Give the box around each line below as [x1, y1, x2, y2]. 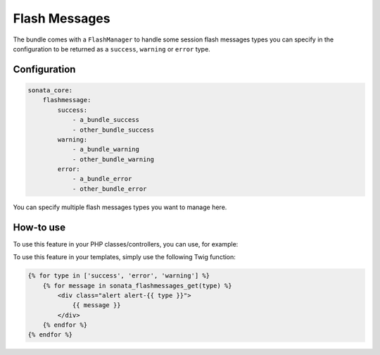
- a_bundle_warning [72, 145, 140, 154]
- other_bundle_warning [72, 155, 155, 163]
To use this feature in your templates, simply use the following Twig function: [13, 253, 236, 261]
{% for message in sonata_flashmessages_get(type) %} [42, 282, 232, 289]
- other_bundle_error [72, 185, 147, 193]
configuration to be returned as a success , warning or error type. [13, 44, 210, 53]
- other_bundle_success [72, 125, 155, 134]
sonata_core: [27, 86, 73, 94]
